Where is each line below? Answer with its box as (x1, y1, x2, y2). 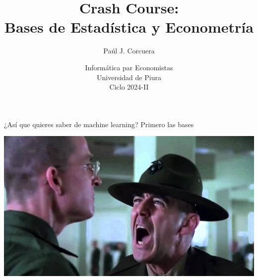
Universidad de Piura (97, 72, 161, 82)
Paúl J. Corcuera (103, 46, 155, 56)
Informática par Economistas (85, 62, 173, 72)
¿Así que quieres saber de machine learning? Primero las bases (4, 119, 194, 129)
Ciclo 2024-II (109, 82, 149, 92)
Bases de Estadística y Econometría (4, 17, 254, 37)
